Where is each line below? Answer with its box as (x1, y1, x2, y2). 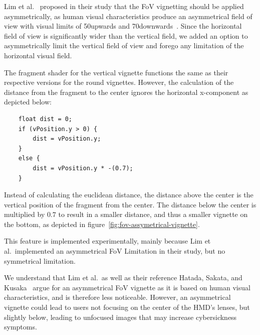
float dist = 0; (18, 115, 73, 123)
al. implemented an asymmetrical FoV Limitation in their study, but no (4, 246, 225, 256)
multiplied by (4, 209, 45, 219)
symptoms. (4, 321, 37, 332)
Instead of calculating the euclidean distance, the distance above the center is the (4, 189, 253, 200)
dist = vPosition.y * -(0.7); (33, 164, 133, 172)
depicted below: (4, 96, 52, 107)
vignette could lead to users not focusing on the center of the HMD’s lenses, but (4, 302, 250, 312)
